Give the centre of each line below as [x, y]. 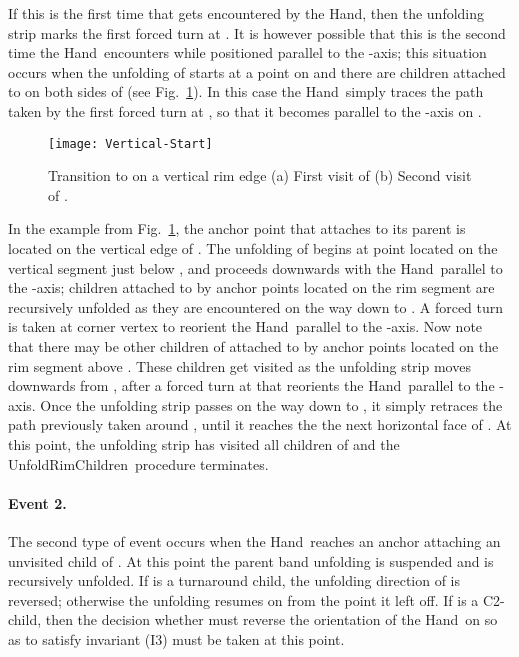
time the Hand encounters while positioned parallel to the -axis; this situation [247, 52]
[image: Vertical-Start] [130, 143]
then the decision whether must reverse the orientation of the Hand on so [271, 619]
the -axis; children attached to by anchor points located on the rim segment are [251, 287]
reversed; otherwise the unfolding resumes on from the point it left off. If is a [243, 599]
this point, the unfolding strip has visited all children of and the [204, 443]
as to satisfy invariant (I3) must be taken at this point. [176, 638]
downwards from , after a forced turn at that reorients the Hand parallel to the [251, 385]
